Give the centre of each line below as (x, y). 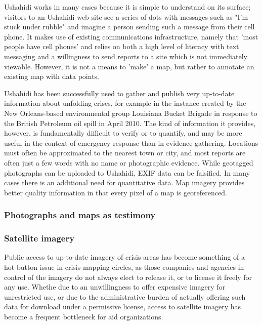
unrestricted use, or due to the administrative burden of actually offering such (125, 296)
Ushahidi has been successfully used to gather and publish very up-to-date (119, 93)
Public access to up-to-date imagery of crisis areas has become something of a (124, 257)
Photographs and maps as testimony (80, 215)
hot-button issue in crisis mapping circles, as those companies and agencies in (124, 267)
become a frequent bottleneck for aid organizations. (84, 316)
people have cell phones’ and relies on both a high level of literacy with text (122, 46)
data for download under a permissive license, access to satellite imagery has (123, 307)
